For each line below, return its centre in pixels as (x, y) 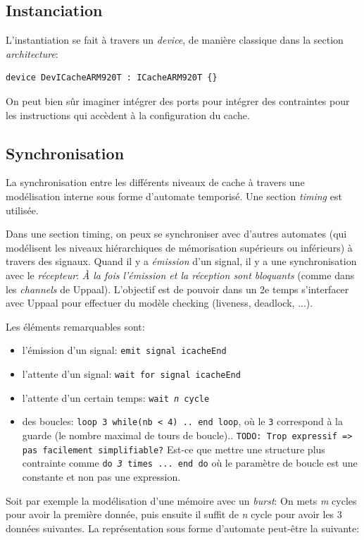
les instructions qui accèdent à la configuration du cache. (128, 115)
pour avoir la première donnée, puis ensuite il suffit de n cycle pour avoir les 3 (174, 514)
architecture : (32, 53)
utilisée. (22, 210)
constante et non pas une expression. (101, 476)
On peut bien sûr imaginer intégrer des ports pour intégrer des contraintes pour (178, 100)
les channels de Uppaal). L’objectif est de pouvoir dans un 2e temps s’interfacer (177, 289)
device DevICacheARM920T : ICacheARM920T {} (112, 78)
